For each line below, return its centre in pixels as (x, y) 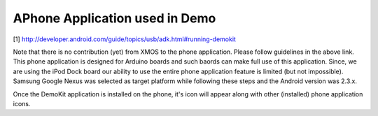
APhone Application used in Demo (114, 18)
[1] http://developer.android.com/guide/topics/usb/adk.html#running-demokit (124, 39)
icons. (22, 103)
